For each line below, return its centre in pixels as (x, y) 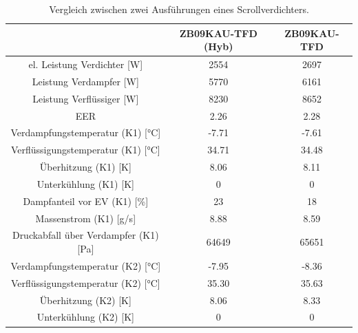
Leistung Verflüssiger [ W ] (86, 98)
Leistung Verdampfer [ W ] (85, 81)
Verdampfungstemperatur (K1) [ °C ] (86, 132)
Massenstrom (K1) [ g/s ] (86, 218)
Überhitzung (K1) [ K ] (85, 167)
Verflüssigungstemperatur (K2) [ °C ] (85, 282)
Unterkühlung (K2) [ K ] (85, 317)
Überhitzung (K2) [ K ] (85, 300)
